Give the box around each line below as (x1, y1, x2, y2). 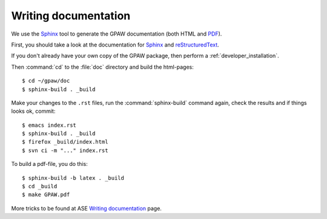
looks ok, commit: (11, 107, 56, 115)
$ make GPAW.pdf (22, 191, 70, 198)
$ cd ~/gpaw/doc (22, 77, 70, 84)
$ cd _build (22, 183, 58, 190)
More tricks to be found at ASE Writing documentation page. (11, 205, 162, 212)
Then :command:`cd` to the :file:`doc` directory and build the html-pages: (11, 63, 194, 71)
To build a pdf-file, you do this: (11, 160, 88, 168)
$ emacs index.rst (22, 121, 77, 129)
